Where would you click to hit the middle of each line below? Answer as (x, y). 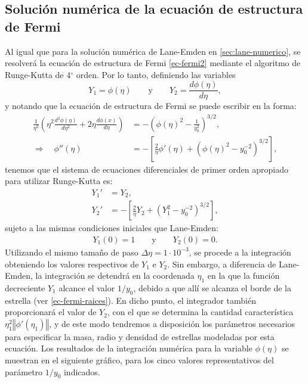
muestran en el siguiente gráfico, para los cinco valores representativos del (139, 360)
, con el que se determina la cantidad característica (200, 312)
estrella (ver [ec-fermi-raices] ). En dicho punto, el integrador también (130, 300)
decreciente (25, 287)
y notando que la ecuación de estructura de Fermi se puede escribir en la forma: (151, 106)
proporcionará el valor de (51, 312)
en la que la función (244, 275)
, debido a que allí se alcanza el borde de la (212, 287)
